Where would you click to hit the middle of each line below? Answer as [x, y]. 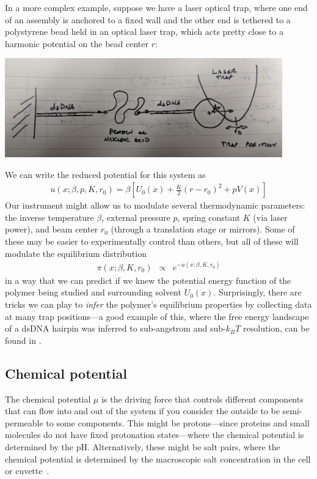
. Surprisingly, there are [257, 292]
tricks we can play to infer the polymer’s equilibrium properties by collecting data [158, 304]
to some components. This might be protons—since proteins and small [178, 422]
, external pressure [136, 217]
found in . [23, 340]
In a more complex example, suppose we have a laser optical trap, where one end [156, 7]
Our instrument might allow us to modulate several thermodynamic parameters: [155, 205]
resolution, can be [276, 328]
